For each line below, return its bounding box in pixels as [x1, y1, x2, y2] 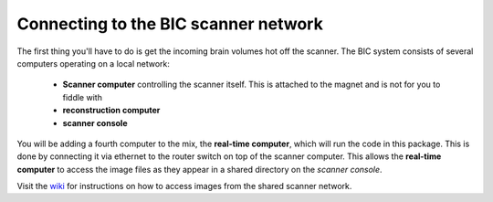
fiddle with [62, 91, 102, 102]
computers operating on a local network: [16, 58, 171, 69]
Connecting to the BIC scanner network [16, 14, 323, 34]
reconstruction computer [62, 105, 161, 116]
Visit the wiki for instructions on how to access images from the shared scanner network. [16, 181, 352, 192]
